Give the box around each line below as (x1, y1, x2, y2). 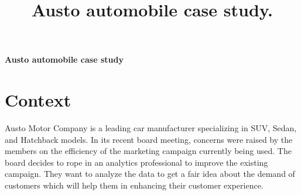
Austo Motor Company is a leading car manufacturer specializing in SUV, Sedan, (5, 122, 297, 134)
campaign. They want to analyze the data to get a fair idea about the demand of (5, 167, 295, 180)
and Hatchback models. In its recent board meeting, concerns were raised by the (5, 133, 293, 145)
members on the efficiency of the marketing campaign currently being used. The (5, 145, 292, 157)
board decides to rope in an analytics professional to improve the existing (5, 156, 268, 168)
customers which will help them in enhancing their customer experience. (5, 179, 264, 191)
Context (5, 88, 71, 112)
